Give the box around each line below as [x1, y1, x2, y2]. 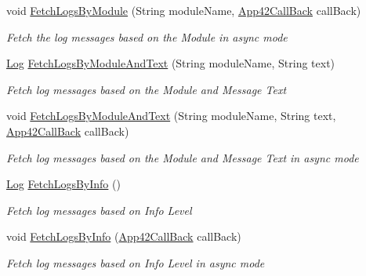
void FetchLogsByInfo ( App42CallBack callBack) [6, 228, 241, 245]
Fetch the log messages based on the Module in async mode [6, 28, 288, 45]
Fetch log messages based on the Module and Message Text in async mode [6, 149, 359, 165]
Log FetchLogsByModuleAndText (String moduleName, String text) [6, 55, 335, 71]
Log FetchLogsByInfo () [6, 176, 121, 192]
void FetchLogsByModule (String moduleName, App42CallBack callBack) [6, 2, 361, 18]
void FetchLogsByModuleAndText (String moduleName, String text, [6, 107, 336, 124]
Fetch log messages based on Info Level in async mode [6, 254, 265, 271]
